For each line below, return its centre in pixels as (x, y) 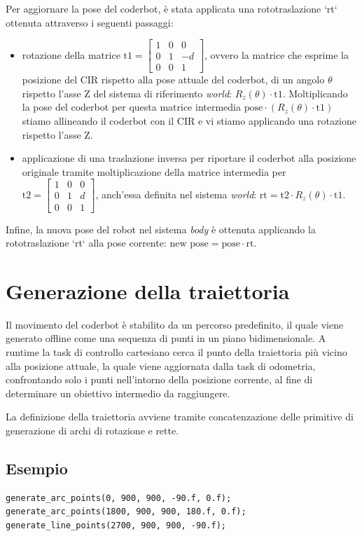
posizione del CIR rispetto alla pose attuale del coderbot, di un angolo (173, 80)
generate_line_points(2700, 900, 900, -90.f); (116, 525)
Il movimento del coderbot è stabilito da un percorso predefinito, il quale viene (175, 324)
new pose (189, 244)
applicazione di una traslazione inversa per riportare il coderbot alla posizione (189, 158)
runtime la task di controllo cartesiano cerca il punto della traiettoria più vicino (176, 352)
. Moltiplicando (315, 93)
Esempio (37, 468)
